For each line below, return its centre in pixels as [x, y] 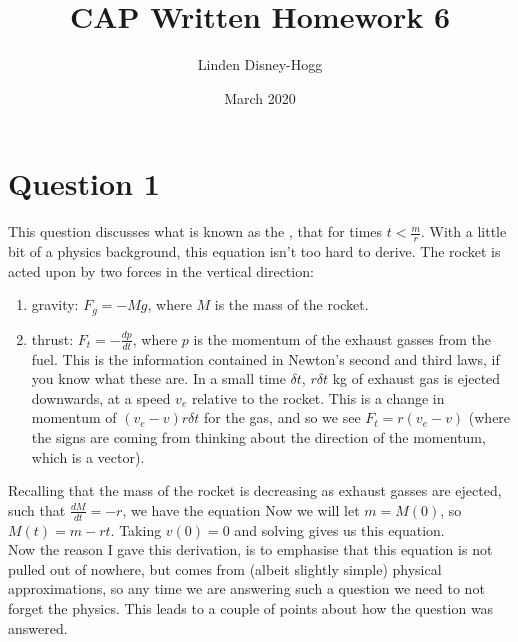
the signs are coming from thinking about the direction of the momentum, [258, 436]
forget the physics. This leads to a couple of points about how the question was [251, 607]
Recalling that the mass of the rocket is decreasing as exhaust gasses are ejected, [255, 490]
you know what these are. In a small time [158, 378]
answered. [38, 627]
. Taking [136, 529]
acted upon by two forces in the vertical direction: [161, 270]
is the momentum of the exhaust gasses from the [342, 338]
